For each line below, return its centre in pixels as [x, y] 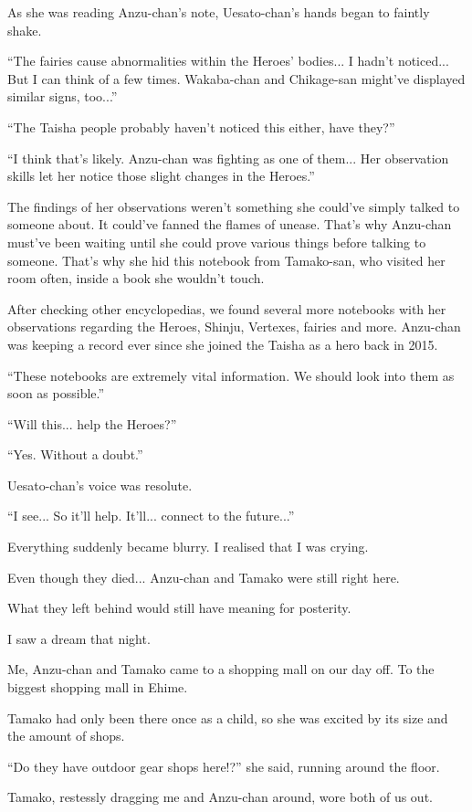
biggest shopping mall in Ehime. [98, 687]
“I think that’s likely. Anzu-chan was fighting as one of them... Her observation [228, 158]
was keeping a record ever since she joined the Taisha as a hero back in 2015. [223, 344]
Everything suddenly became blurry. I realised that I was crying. [188, 547]
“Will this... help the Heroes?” [92, 423]
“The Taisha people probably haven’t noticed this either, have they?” [201, 127]
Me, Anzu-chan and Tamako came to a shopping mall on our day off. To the [221, 669]
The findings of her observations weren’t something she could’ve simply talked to [234, 206]
